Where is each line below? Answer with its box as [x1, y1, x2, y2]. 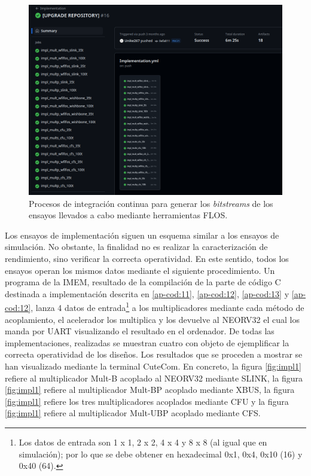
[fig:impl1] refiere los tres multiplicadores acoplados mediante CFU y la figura [5, 395, 289, 407]
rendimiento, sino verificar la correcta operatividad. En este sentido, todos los [5, 252, 289, 264]
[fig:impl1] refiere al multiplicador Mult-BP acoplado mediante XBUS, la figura [5, 383, 295, 396]
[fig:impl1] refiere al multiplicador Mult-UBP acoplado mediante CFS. [5, 407, 261, 419]
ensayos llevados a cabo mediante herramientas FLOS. [29, 209, 228, 221]
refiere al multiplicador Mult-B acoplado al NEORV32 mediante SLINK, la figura [5, 371, 303, 384]
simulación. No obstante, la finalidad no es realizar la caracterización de [5, 240, 268, 253]
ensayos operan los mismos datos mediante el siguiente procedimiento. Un [5, 264, 275, 276]
